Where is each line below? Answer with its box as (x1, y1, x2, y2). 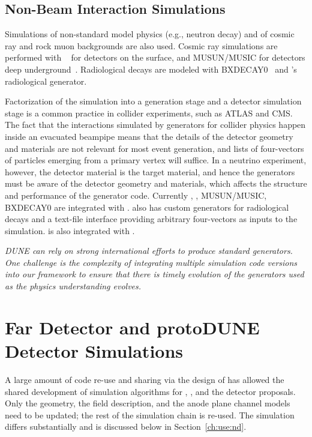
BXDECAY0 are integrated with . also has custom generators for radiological (5, 200, 289, 213)
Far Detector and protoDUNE (5, 315, 260, 339)
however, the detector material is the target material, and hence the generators (5, 165, 295, 178)
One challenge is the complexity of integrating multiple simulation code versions (5, 256, 298, 268)
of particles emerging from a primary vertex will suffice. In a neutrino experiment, (5, 154, 307, 166)
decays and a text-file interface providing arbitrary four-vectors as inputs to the (5, 212, 298, 225)
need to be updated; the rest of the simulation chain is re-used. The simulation (5, 408, 295, 421)
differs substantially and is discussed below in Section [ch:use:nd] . (5, 420, 247, 433)
